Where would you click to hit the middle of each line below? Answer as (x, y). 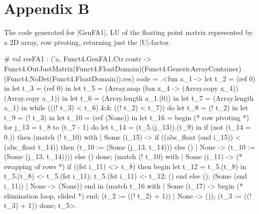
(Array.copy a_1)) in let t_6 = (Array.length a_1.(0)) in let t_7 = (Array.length (129, 98)
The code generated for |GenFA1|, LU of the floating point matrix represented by (129, 32)
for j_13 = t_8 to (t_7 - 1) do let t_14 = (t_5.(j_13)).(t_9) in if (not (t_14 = (128, 127)
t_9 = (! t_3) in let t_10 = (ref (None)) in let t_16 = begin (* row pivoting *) (127, 117)
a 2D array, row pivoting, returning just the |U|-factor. (88, 42)
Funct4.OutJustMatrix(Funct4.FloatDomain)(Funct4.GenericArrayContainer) (123, 68)
